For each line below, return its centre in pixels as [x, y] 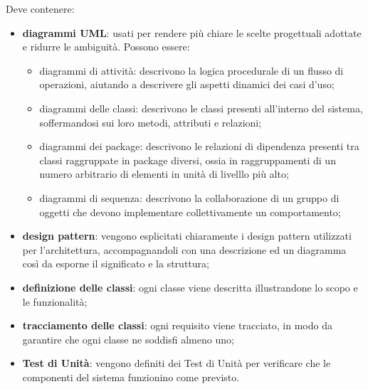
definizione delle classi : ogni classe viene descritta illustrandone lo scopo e [190, 287]
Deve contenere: [40, 9]
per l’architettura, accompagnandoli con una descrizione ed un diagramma [184, 249]
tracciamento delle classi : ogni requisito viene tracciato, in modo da [177, 325]
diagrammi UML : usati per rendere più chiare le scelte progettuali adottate [192, 32]
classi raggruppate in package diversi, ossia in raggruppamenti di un [188, 160]
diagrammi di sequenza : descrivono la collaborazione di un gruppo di [189, 197]
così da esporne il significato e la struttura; [116, 263]
